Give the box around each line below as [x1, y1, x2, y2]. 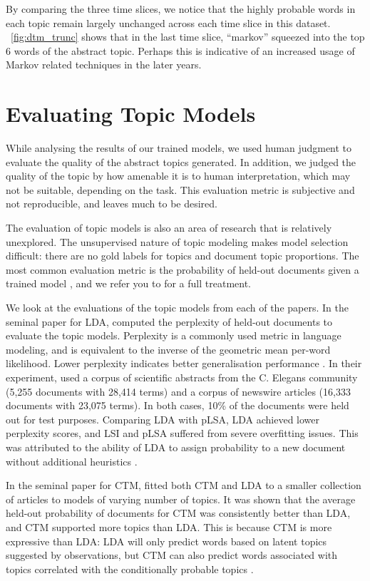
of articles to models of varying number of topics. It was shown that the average [6, 491, 356, 506]
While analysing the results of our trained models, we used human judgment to [6, 140, 352, 155]
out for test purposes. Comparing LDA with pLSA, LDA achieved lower [6, 411, 320, 426]
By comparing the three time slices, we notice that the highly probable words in [6, 1, 356, 16]
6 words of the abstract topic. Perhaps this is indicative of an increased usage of [6, 43, 355, 58]
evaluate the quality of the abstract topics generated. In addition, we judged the [6, 154, 356, 169]
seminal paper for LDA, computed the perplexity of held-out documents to [6, 314, 333, 329]
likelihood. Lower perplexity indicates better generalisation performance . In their [6, 356, 362, 371]
